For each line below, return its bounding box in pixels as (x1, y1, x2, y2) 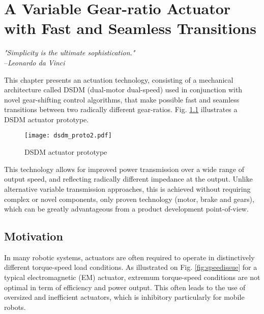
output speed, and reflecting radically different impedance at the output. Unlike (4, 173, 253, 184)
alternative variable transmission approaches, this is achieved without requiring (4, 183, 251, 194)
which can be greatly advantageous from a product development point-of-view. (4, 203, 249, 214)
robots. (4, 301, 26, 312)
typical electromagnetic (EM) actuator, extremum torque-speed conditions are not (4, 272, 260, 283)
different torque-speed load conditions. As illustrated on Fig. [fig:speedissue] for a (4, 262, 257, 272)
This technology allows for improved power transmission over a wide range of (4, 163, 244, 174)
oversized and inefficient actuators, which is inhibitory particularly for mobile (4, 292, 245, 302)
